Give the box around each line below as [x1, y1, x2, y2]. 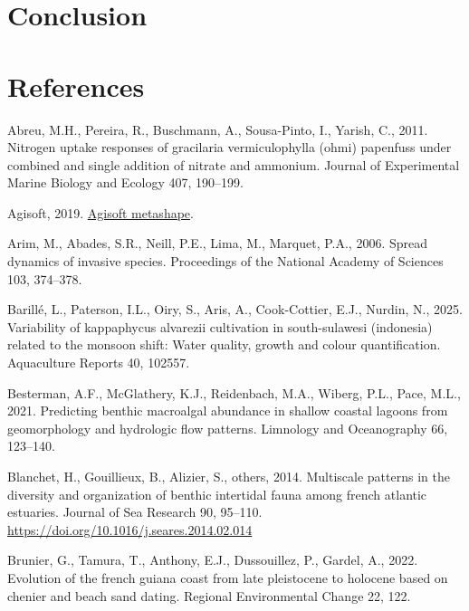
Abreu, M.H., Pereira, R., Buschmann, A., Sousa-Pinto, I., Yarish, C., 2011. [7, 119, 428, 138]
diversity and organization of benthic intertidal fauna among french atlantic [7, 484, 427, 503]
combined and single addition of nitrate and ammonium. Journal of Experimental [7, 155, 460, 174]
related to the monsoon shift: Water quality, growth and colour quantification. [7, 335, 441, 354]
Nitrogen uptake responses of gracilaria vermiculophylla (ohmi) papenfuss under [7, 138, 452, 157]
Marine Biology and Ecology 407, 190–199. [7, 173, 244, 192]
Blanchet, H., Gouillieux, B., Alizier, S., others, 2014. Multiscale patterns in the [7, 467, 450, 485]
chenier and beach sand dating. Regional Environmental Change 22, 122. [7, 586, 411, 605]
